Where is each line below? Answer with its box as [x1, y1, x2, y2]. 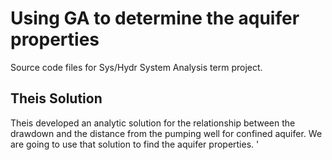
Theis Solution [10, 90, 103, 107]
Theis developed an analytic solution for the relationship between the [10, 117, 296, 129]
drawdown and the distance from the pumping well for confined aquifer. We [10, 127, 323, 139]
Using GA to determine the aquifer [10, 7, 300, 30]
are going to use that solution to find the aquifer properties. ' [10, 138, 260, 150]
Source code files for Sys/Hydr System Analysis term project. [10, 61, 263, 73]
